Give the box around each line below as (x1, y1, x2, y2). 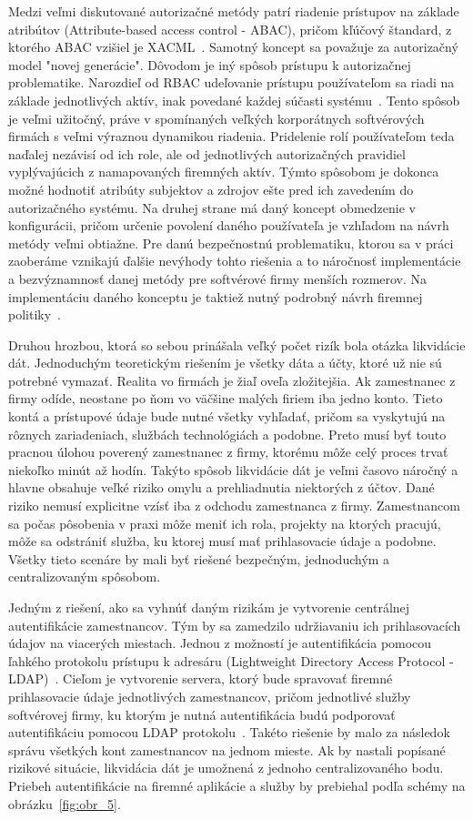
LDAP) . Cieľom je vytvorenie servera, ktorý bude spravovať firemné (8, 669, 393, 688)
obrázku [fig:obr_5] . (8, 794, 121, 813)
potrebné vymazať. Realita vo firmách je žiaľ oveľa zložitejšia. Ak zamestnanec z (8, 370, 456, 390)
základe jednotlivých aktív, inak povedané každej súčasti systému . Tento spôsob (8, 90, 460, 109)
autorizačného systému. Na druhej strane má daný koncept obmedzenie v (8, 197, 416, 217)
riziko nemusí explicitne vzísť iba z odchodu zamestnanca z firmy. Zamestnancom (8, 496, 460, 515)
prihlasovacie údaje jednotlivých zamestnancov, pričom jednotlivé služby (8, 686, 411, 705)
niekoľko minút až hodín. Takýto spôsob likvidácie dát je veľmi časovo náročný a (8, 460, 458, 479)
